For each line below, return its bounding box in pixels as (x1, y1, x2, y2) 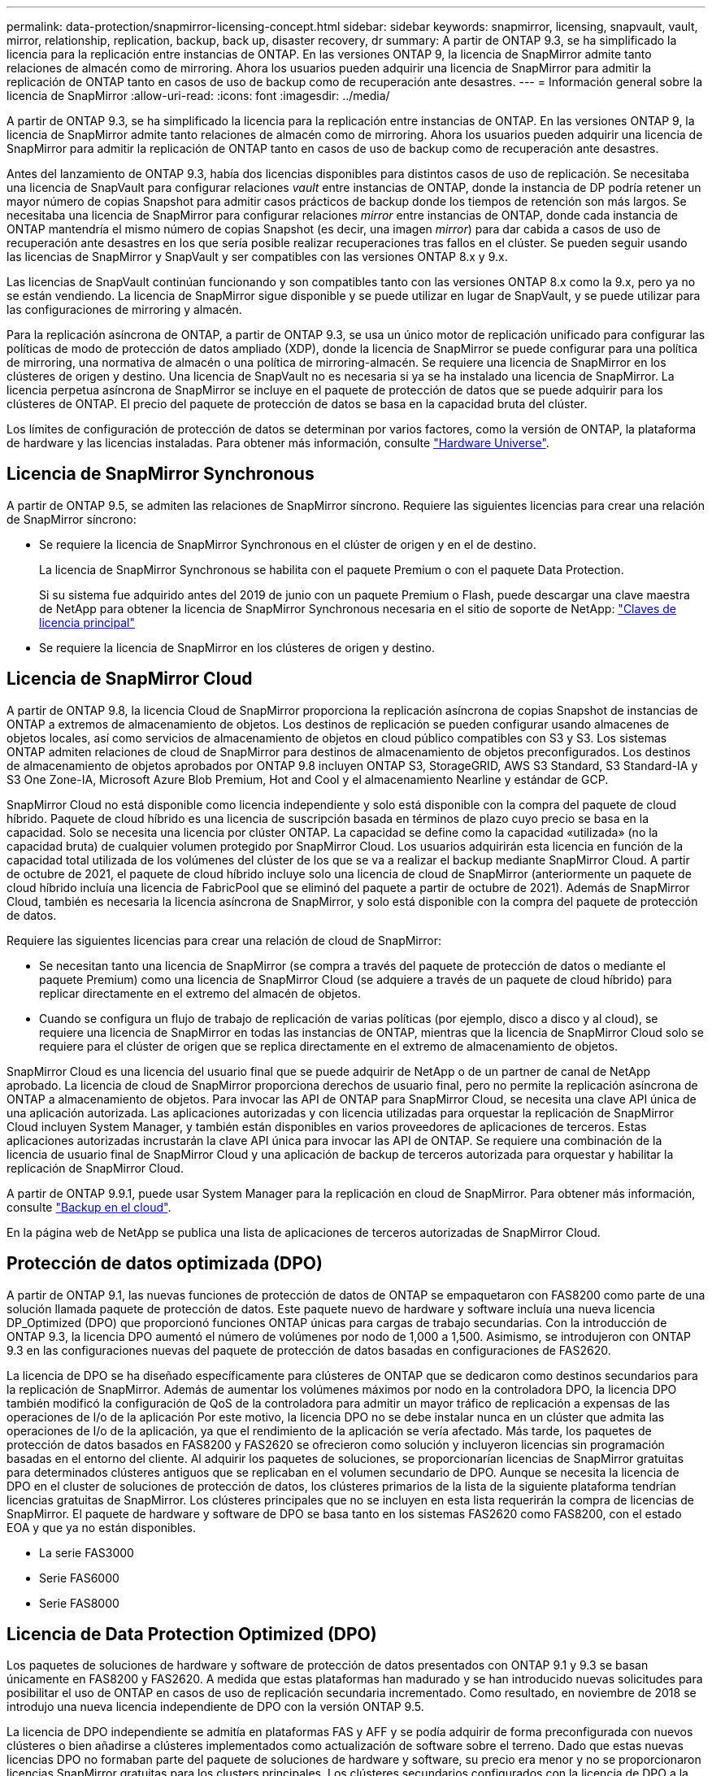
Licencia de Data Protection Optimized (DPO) (7, 1623, 377, 1644)
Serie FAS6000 (39, 1570, 119, 1585)
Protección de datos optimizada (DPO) (7, 1253, 323, 1274)
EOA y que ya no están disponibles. (7, 1520, 196, 1534)
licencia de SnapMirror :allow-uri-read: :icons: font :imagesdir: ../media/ (7, 89, 390, 102)
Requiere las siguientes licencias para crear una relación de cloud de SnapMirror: (7, 933, 441, 947)
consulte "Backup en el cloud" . (7, 1199, 171, 1214)
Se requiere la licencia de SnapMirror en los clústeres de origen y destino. (39, 640, 436, 655)
